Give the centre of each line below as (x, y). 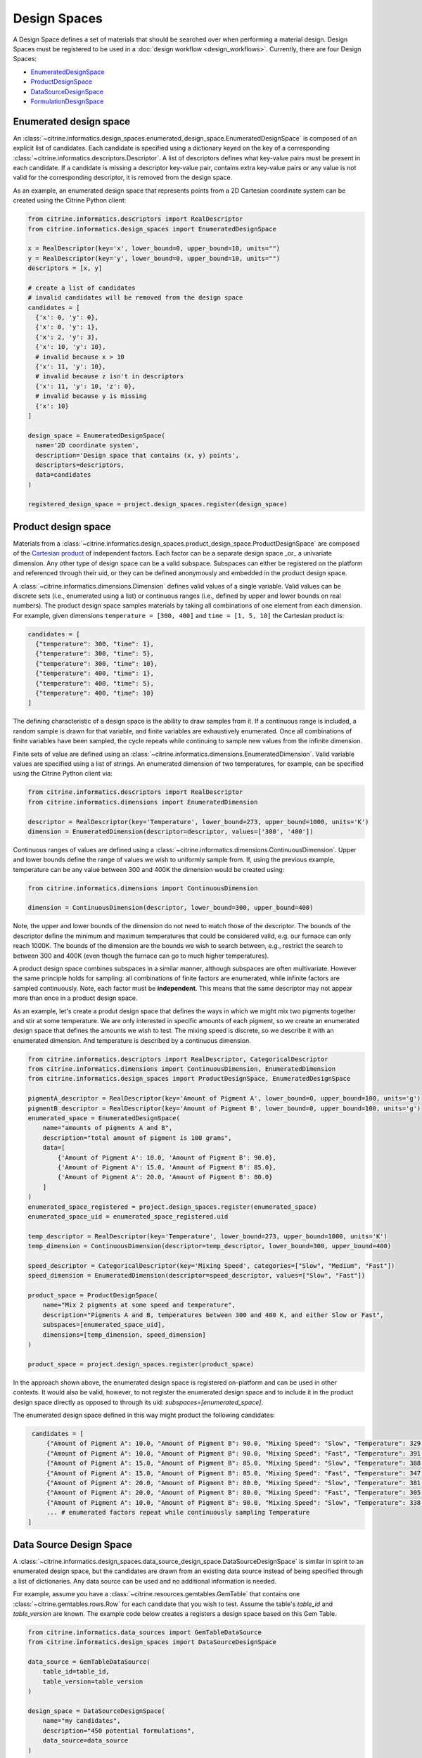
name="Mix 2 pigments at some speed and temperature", (139, 1305)
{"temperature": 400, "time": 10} (95, 693)
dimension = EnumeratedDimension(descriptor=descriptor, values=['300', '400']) (171, 831)
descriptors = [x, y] (65, 268)
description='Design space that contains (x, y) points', (138, 455)
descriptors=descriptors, (80, 465)
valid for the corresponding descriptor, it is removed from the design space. (123, 178)
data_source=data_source (85, 1741)
